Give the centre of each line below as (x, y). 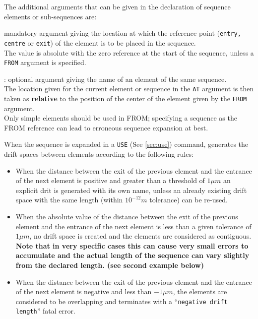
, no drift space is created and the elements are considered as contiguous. (140, 236)
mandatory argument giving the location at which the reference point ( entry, (123, 33)
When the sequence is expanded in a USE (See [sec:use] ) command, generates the (126, 144)
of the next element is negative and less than (84, 291)
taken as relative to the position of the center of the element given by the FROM (126, 98)
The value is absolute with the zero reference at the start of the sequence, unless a (129, 52)
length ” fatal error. (45, 311)
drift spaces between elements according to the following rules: (99, 154)
